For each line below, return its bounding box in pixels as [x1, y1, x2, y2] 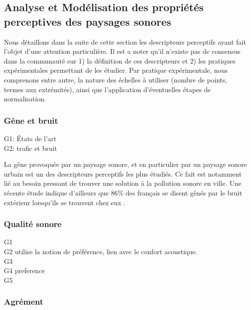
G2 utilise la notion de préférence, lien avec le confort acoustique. [4, 246, 198, 256]
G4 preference [4, 265, 45, 276]
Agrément [4, 295, 44, 308]
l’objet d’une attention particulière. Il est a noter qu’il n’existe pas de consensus [4, 46, 241, 56]
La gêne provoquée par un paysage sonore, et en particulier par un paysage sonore [4, 159, 247, 169]
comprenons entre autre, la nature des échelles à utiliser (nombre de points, [4, 74, 227, 84]
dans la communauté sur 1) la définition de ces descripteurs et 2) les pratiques [4, 55, 236, 65]
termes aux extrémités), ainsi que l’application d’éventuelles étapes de [4, 84, 211, 94]
